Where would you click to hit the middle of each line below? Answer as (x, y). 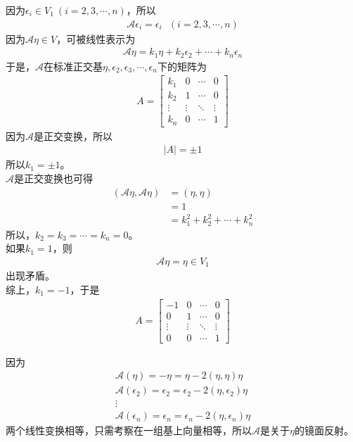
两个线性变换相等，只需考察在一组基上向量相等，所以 (129, 430)
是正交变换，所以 (73, 135)
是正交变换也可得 (53, 178)
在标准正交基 (73, 66)
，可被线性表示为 (96, 38)
